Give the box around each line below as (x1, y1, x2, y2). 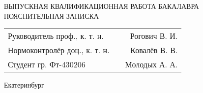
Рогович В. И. (130, 30, 178, 42)
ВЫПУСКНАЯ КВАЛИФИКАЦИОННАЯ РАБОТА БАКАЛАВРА (4, 1, 199, 11)
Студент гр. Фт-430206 (8, 59, 86, 70)
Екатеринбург (4, 80, 44, 90)
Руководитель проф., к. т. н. (8, 30, 104, 42)
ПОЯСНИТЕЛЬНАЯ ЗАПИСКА (4, 10, 99, 21)
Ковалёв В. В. (130, 44, 178, 56)
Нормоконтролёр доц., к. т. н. (8, 44, 110, 56)
